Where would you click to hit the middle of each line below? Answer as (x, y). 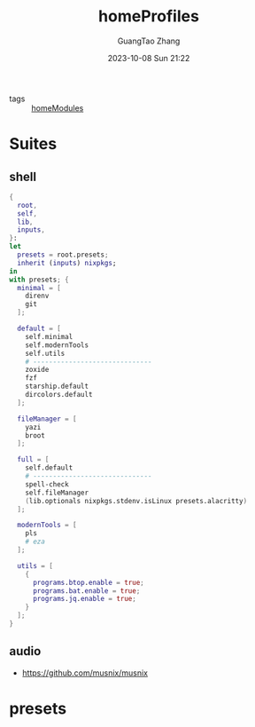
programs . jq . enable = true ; (85, 599)
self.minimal (49, 336)
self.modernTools (57, 345)
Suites (33, 144)
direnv (37, 296)
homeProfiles (149, 16)
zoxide (37, 370)
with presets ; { (39, 280)
